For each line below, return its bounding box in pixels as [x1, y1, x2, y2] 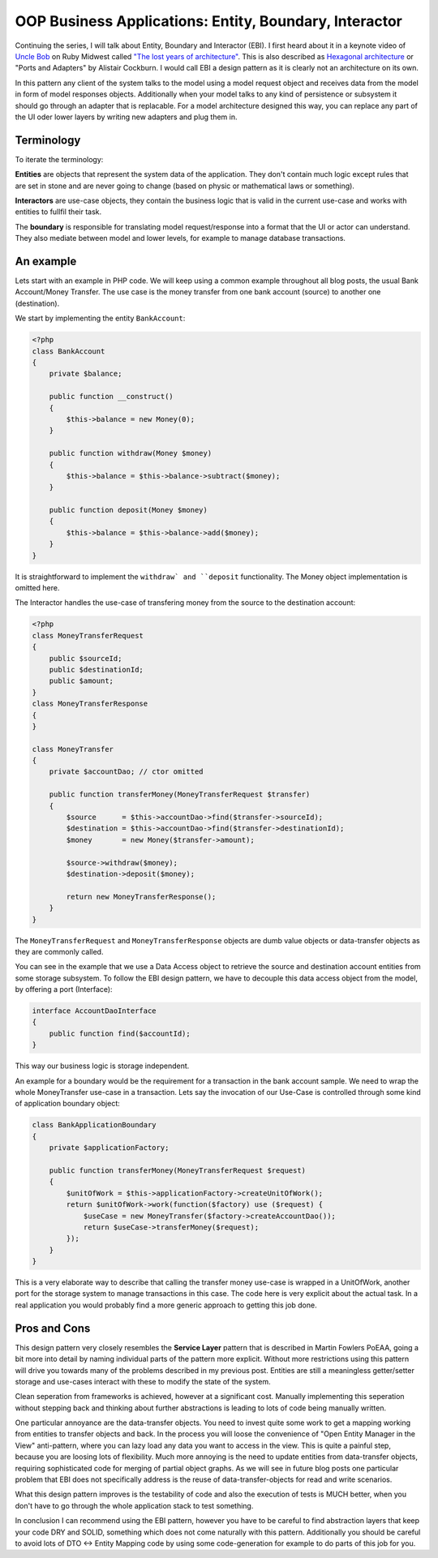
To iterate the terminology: [15, 154, 104, 164]
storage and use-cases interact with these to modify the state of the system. [15, 1376, 271, 1386]
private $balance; [49, 369, 122, 379]
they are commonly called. [15, 946, 104, 956]
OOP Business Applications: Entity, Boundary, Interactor [15, 12, 403, 30]
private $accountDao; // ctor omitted [49, 767, 204, 776]
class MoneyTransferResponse [32, 699, 148, 709]
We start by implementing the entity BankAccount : [15, 313, 186, 324]
